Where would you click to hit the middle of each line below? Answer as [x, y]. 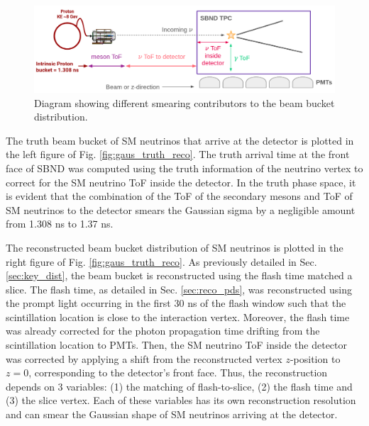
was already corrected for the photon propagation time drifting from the [163, 331]
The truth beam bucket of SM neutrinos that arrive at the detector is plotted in [180, 140]
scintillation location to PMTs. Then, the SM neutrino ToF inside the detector [177, 345]
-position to [315, 358]
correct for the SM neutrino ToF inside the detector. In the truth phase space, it [181, 182]
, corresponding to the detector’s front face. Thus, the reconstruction [178, 372]
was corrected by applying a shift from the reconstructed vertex [144, 358]
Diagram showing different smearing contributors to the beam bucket [184, 102]
